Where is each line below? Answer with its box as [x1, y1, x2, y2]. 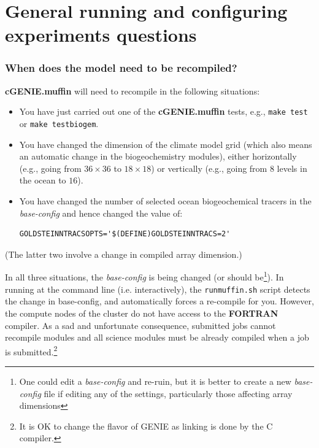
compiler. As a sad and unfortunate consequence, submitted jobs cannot [5, 319, 276, 331]
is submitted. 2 [5, 343, 58, 358]
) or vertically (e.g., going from [151, 161, 267, 174]
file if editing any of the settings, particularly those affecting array [44, 387, 293, 400]
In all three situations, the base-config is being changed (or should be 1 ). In [5, 269, 284, 284]
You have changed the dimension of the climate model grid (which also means [19, 137, 312, 150]
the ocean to [19, 174, 66, 187]
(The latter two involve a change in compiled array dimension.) [5, 247, 242, 260]
